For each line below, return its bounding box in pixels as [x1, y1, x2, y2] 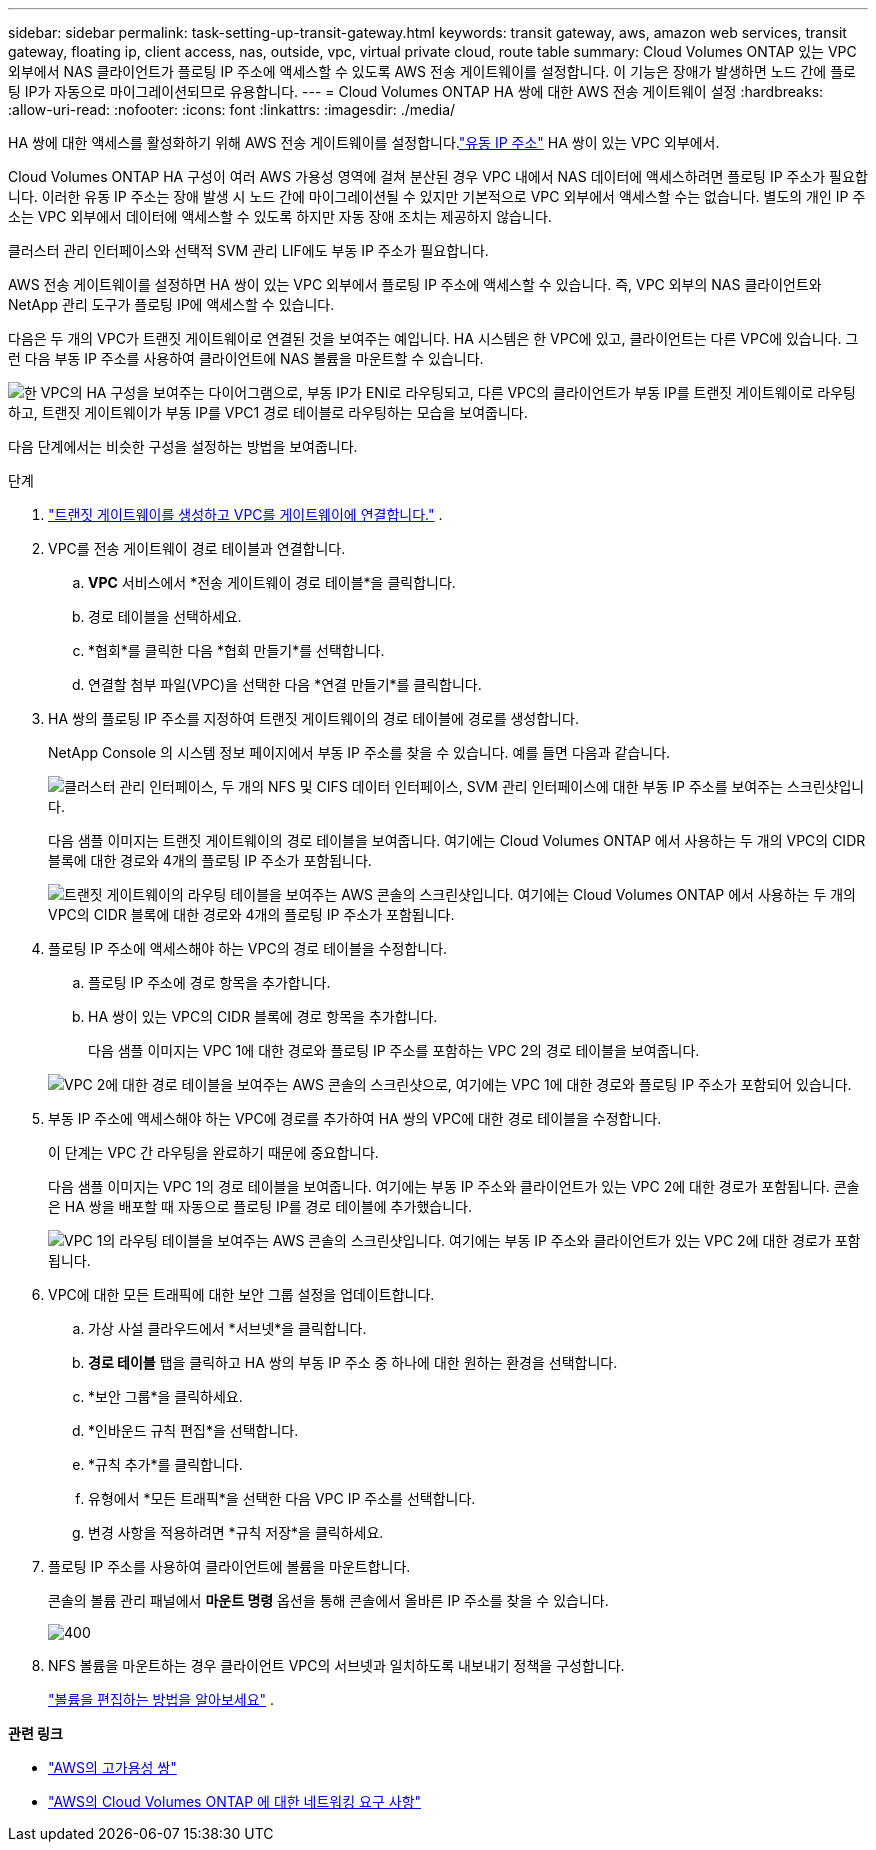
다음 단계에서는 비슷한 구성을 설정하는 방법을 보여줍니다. [8, 438, 358, 455]
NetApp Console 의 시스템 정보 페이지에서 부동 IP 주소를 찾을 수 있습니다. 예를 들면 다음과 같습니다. [48, 744, 671, 761]
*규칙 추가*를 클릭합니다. [88, 1456, 243, 1473]
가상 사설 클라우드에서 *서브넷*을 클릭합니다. [88, 1320, 367, 1337]
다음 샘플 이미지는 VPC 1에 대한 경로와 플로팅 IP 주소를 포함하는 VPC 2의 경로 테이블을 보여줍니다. [88, 1042, 700, 1059]
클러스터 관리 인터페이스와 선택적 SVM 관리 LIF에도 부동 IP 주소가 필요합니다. [8, 242, 489, 259]
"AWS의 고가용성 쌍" [48, 1759, 177, 1776]
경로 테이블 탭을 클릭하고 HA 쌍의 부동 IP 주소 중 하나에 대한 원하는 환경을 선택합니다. [88, 1354, 618, 1371]
